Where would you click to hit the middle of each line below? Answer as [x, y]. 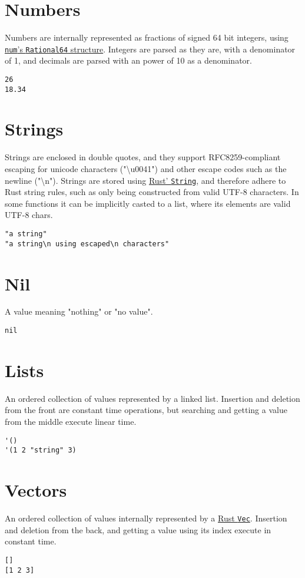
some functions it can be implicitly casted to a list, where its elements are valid [148, 203]
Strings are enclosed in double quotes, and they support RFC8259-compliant [143, 157]
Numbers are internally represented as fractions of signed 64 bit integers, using [147, 37]
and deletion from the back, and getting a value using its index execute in [138, 529]
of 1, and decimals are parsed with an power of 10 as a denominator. [128, 60]
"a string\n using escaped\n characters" [87, 244]
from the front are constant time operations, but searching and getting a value [146, 410]
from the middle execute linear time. [71, 422]
